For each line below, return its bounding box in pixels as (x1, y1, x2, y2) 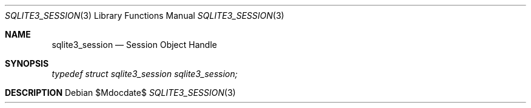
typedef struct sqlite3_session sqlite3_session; (52, 69, 238, 79)
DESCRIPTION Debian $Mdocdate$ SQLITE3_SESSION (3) (5, 87, 236, 98)
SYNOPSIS (5, 58, 49, 69)
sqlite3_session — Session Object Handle (52, 39, 217, 50)
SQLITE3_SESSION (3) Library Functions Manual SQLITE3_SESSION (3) (5, 10, 284, 21)
